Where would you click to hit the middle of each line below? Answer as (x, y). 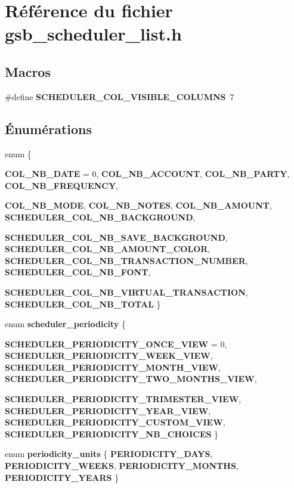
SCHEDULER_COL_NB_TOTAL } (83, 304)
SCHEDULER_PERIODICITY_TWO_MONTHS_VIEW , (131, 379)
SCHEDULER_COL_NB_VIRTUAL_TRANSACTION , (126, 292)
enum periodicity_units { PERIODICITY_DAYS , (109, 454)
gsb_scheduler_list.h (93, 34)
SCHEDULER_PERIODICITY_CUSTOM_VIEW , (115, 422)
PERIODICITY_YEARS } (62, 477)
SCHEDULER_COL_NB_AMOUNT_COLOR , (108, 249)
